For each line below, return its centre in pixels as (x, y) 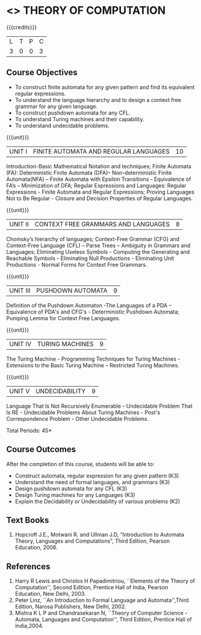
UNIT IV (20, 344)
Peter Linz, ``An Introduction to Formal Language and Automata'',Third (102, 600)
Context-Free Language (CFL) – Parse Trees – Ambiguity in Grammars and (98, 245)
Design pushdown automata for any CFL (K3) (71, 488)
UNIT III (20, 290)
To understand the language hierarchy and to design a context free (98, 100)
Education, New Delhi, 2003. (50, 594)
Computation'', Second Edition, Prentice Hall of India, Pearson (91, 587)
